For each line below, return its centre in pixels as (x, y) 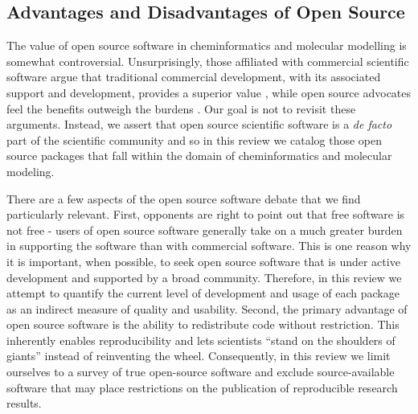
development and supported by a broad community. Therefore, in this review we (204, 277)
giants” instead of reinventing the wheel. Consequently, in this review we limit (199, 356)
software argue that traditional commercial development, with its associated (194, 77)
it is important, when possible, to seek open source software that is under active (203, 261)
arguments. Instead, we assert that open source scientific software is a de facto (199, 124)
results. (24, 403)
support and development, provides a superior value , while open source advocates (209, 92)
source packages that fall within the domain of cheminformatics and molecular (199, 156)
